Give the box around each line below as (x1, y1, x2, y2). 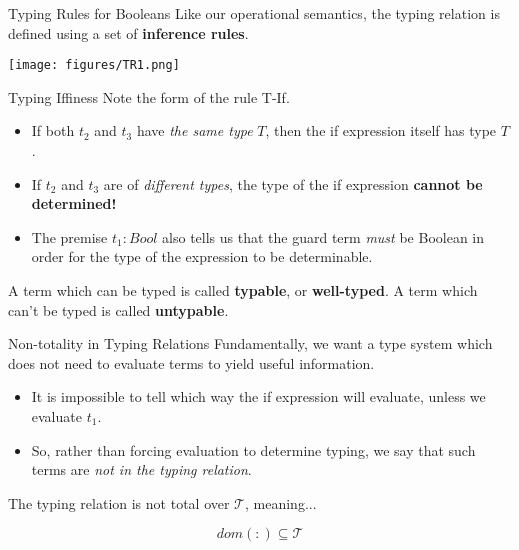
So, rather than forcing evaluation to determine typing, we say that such (31, 439, 476, 460)
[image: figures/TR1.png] (8, 58, 180, 73)
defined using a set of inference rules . (8, 22, 249, 43)
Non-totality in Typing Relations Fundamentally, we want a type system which (8, 333, 493, 354)
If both (31, 120, 75, 141)
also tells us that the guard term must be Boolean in (162, 226, 484, 247)
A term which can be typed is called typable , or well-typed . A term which (8, 280, 478, 300)
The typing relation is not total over (8, 492, 230, 513)
